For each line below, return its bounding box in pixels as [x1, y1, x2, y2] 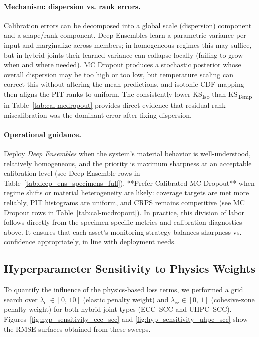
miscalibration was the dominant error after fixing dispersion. [4, 109, 192, 120]
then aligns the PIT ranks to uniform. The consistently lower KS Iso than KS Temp [4, 88, 252, 100]
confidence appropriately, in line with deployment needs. [4, 236, 176, 247]
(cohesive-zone [211, 294, 255, 304]
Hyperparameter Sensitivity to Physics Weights [4, 261, 255, 276]
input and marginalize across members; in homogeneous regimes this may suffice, [4, 39, 252, 50]
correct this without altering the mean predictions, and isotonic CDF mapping [4, 79, 244, 89]
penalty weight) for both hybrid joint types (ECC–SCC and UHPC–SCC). [4, 304, 232, 314]
